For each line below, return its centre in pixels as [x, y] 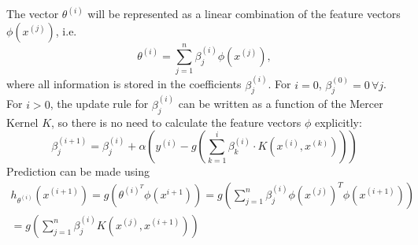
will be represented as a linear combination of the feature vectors [244, 14]
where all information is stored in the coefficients [124, 84]
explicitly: [338, 122]
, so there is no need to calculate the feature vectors [176, 122]
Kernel [22, 122]
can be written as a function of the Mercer [281, 104]
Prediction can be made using [78, 171]
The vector [33, 14]
